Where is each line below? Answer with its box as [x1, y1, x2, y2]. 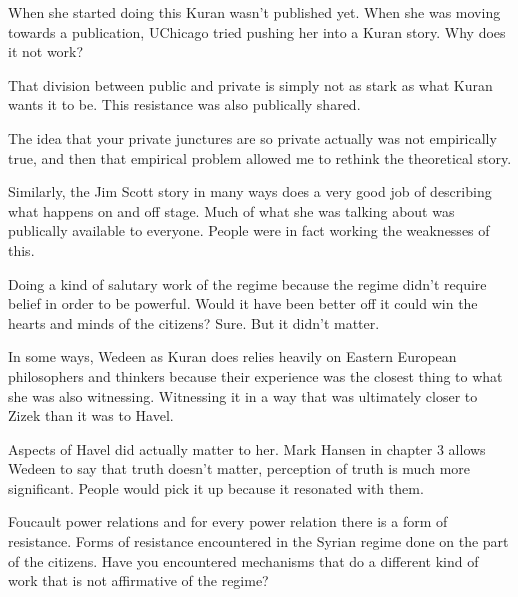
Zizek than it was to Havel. [8, 405, 174, 426]
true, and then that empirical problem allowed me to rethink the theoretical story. [8, 147, 512, 168]
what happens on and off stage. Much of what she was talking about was [8, 200, 455, 221]
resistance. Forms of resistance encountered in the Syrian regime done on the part [8, 531, 509, 552]
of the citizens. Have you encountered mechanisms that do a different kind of [8, 550, 479, 571]
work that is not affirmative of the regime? [8, 570, 269, 591]
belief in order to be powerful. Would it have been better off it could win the [8, 293, 478, 314]
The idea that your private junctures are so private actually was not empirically [8, 127, 497, 148]
